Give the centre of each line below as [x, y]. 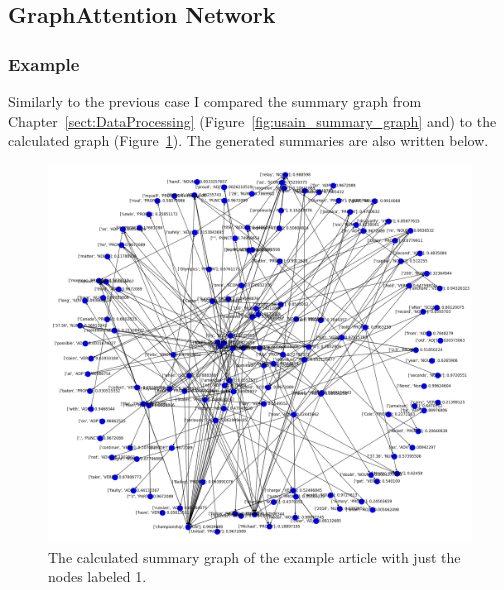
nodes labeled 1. [97, 576]
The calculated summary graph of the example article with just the [254, 556]
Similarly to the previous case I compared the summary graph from [215, 101]
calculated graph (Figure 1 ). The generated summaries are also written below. [248, 140]
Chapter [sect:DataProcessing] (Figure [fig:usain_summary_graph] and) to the [252, 120]
